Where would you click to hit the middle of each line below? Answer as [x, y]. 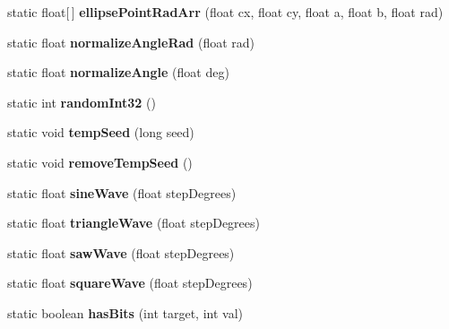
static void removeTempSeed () [100, 162]
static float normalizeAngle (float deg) [118, 72]
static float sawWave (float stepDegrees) [121, 252]
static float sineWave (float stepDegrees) [122, 192]
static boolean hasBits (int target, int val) [125, 312]
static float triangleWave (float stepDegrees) [134, 223]
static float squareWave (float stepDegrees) [130, 283]
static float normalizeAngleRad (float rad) [131, 42]
